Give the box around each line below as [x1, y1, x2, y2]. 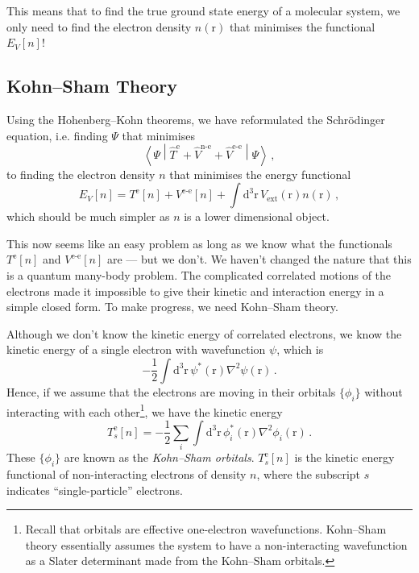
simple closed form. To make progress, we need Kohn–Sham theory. [6, 298, 338, 315]
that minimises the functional [229, 18, 375, 35]
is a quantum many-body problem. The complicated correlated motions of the [6, 266, 392, 283]
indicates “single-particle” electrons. [6, 481, 183, 498]
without [364, 383, 403, 400]
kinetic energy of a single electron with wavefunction [6, 341, 266, 358]
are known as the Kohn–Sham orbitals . [64, 449, 255, 466]
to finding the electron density [6, 165, 156, 182]
